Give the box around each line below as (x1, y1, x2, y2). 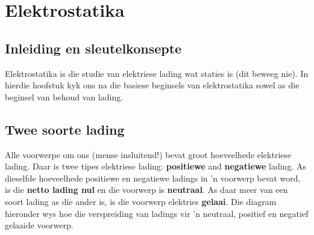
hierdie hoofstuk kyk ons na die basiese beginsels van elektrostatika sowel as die (5, 79, 300, 91)
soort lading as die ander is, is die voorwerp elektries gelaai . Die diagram (5, 195, 277, 207)
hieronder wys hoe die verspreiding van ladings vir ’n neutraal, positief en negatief (5, 207, 309, 219)
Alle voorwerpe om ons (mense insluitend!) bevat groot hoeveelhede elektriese (5, 148, 292, 160)
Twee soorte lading (5, 120, 125, 138)
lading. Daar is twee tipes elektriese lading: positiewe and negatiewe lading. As (5, 160, 306, 172)
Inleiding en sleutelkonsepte (5, 38, 182, 57)
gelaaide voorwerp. (5, 219, 74, 231)
